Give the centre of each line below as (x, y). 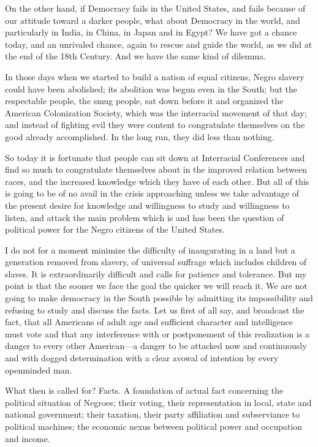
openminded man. (39, 370)
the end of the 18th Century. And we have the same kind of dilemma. (135, 56)
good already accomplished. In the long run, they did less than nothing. (140, 136)
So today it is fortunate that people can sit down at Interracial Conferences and (155, 157)
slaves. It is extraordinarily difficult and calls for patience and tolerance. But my (156, 273)
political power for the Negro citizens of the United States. (115, 229)
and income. (28, 438)
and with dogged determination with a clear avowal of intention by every (142, 358)
